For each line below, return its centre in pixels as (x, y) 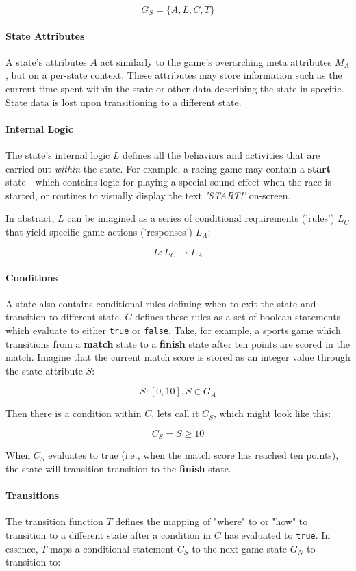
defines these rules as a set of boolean (214, 317)
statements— (323, 317)
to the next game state (240, 548)
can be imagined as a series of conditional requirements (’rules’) (201, 218)
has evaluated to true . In (277, 535)
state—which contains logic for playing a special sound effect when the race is (169, 182)
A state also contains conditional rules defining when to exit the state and (161, 303)
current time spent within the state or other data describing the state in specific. (175, 88)
